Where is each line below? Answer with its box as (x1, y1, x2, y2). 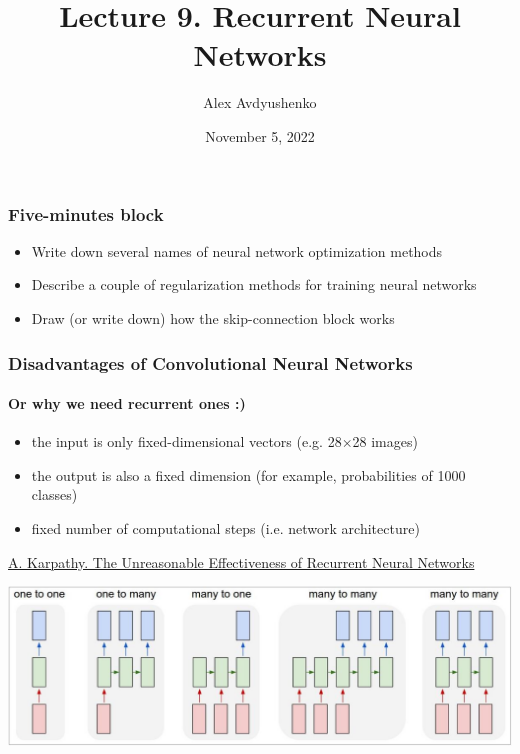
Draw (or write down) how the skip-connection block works (31, 307, 395, 328)
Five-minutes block (8, 201, 164, 226)
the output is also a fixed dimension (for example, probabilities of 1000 (31, 464, 466, 485)
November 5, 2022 (205, 125, 315, 146)
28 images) (352, 431, 418, 452)
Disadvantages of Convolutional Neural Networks (8, 350, 413, 375)
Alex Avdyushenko (203, 92, 317, 113)
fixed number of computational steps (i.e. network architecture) (31, 518, 420, 538)
